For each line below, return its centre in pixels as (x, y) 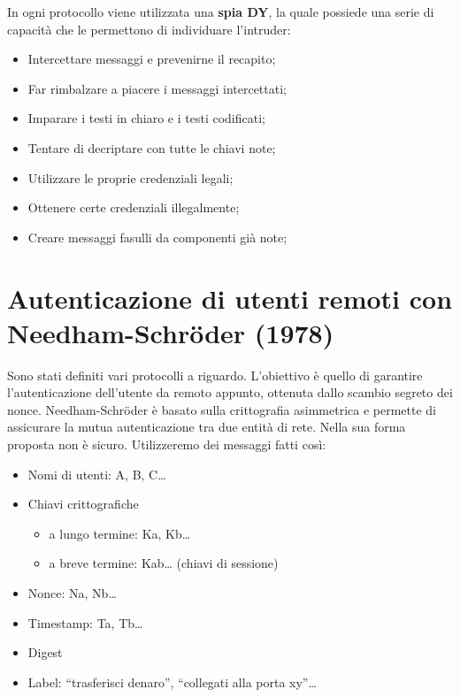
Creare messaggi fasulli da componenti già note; (157, 237)
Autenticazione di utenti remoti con (230, 298)
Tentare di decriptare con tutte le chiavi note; (152, 147)
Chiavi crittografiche (83, 504)
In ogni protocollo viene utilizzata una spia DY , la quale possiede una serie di (221, 11)
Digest (45, 652)
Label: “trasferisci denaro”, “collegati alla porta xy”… (172, 682)
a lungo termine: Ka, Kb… (120, 533)
